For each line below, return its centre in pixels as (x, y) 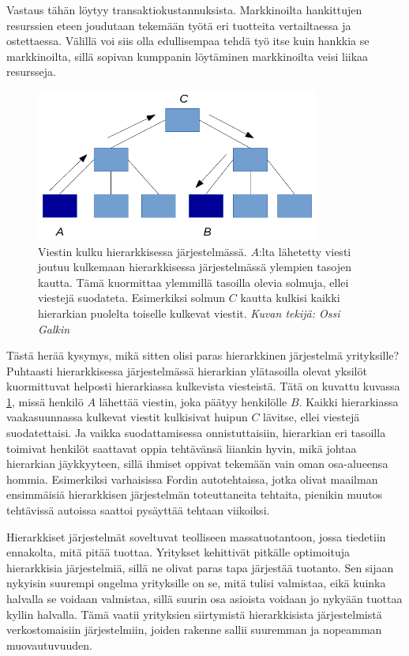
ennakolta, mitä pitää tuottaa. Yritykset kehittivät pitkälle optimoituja (178, 552)
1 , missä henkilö (45, 401)
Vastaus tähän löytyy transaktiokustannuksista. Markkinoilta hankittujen (184, 9)
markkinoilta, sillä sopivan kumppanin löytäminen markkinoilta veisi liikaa (188, 56)
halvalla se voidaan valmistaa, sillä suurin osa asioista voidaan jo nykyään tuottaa (204, 598)
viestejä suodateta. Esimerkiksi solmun (132, 298)
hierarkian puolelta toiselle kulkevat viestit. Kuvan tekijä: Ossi (189, 313)
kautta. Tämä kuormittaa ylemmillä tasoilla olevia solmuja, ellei (193, 282)
